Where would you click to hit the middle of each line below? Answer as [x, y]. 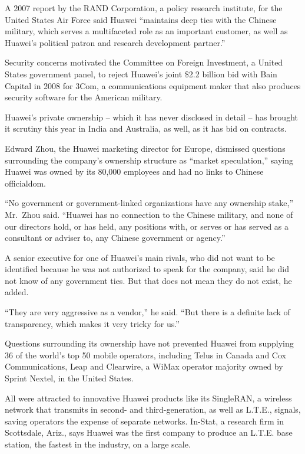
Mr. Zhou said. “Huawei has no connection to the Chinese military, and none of [149, 214]
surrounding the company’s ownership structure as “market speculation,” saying [149, 160]
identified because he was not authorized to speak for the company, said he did [147, 269]
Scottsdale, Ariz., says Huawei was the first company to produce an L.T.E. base [149, 432]
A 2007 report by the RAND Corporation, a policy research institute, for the [144, 8]
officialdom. [25, 183]
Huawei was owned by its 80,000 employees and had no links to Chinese [134, 172]
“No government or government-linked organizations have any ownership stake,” [149, 203]
